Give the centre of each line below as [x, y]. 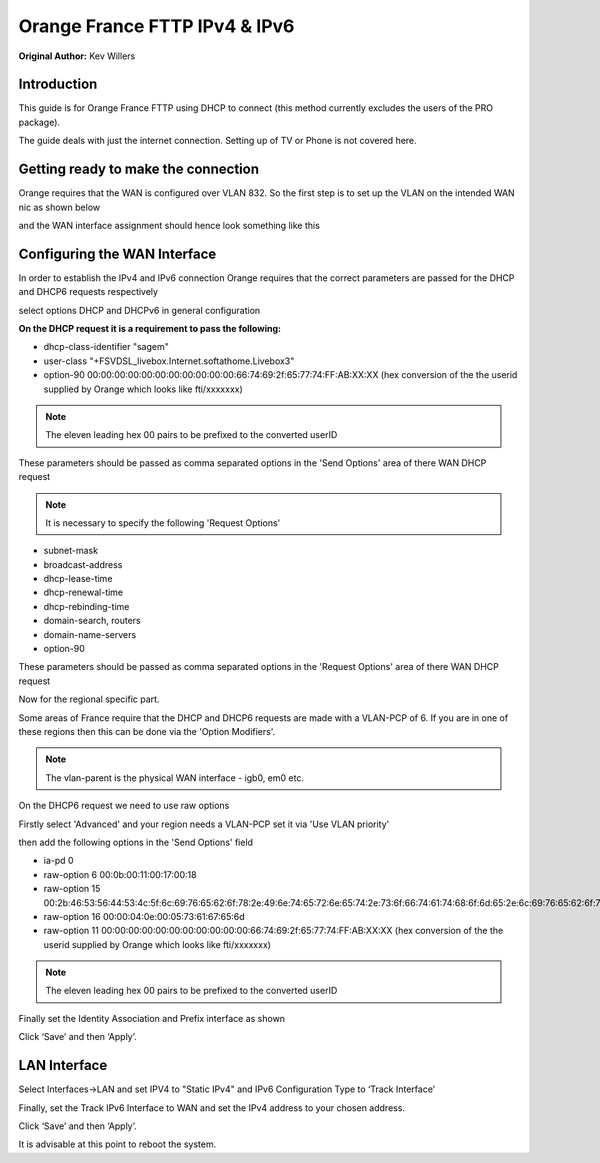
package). [39, 122]
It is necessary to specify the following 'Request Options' [163, 522]
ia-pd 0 [58, 861]
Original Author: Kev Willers [77, 56]
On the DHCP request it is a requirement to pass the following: [150, 328]
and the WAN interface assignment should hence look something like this [169, 225]
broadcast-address [83, 564]
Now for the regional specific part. [89, 699]
